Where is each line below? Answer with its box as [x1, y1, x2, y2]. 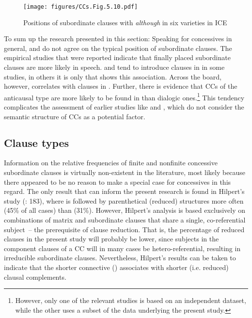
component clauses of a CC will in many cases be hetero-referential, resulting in [4, 243, 241, 253]
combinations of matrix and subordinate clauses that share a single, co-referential [4, 215, 246, 225]
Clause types [4, 135, 69, 150]
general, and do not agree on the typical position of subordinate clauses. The [4, 43, 232, 53]
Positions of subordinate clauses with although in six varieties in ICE [23, 17, 227, 27]
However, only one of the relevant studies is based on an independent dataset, [15, 295, 246, 305]
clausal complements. [4, 271, 66, 282]
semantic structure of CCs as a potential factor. [4, 111, 145, 121]
